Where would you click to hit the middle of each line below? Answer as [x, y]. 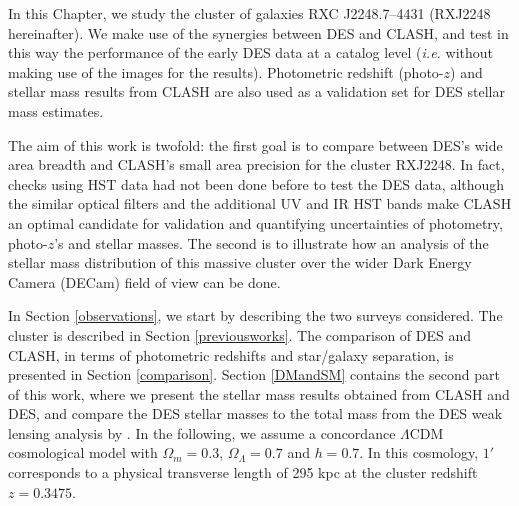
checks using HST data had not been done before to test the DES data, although [256, 183]
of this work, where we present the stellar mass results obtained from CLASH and [259, 393]
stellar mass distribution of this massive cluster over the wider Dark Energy [240, 262]
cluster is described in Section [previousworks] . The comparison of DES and [240, 334]
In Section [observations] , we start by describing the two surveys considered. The [255, 315]
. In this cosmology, [419, 452]
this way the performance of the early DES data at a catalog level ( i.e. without [251, 52]
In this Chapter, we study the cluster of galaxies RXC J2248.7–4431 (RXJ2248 [249, 13]
